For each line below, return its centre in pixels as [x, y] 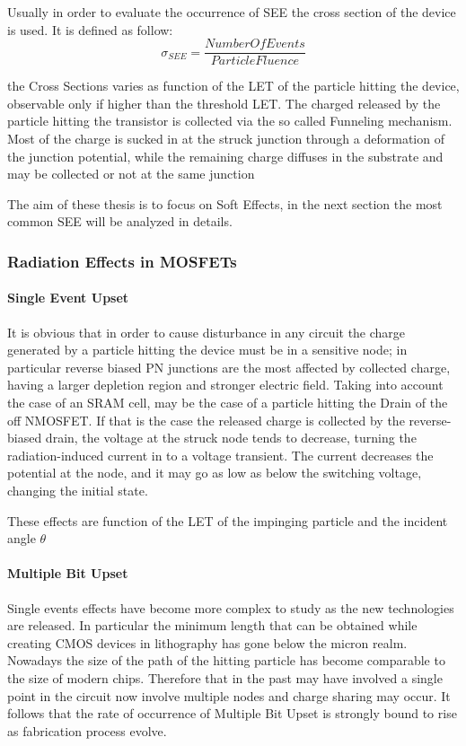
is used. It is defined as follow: [90, 29]
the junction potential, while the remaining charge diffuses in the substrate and [225, 156]
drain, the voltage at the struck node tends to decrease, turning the [231, 438]
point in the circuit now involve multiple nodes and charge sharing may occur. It [229, 695]
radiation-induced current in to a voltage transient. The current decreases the [220, 455]
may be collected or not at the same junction [131, 174]
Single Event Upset [68, 298]
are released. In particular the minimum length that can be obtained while [212, 625]
